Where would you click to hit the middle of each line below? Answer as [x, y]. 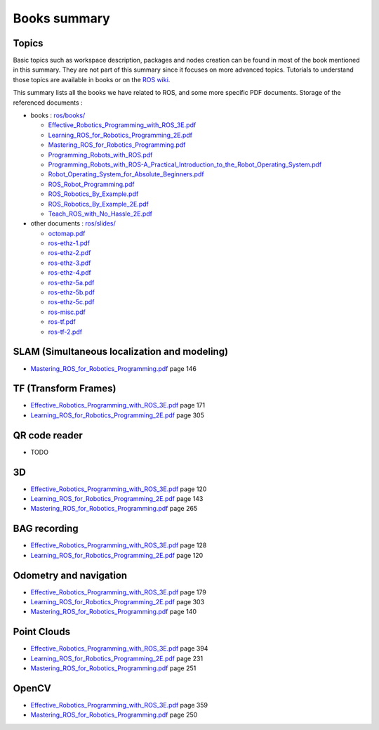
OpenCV [32, 688]
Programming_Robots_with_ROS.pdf [100, 155]
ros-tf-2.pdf [65, 332]
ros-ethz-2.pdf [69, 253]
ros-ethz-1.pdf [69, 243]
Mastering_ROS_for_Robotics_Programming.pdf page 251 [113, 668]
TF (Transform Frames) [65, 389]
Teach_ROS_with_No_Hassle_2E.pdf [100, 214]
